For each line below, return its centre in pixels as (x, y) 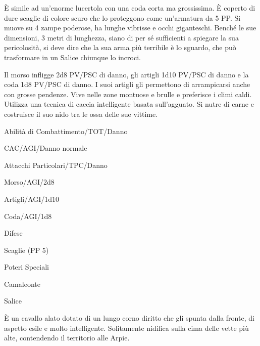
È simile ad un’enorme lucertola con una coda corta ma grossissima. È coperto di (130, 8)
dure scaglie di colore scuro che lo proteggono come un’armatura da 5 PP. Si (122, 17)
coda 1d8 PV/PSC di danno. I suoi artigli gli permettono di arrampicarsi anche (127, 84)
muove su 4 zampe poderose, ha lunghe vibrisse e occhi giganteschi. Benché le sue (130, 28)
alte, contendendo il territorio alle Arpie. (67, 338)
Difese (13, 233)
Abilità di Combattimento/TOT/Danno (66, 131)
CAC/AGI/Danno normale (46, 148)
